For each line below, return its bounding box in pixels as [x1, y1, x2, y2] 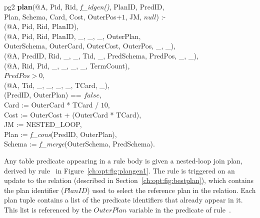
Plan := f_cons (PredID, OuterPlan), [4, 128, 117, 139]
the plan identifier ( [4, 184, 64, 195]
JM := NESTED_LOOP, [4, 119, 82, 129]
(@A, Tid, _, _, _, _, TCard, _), [4, 79, 109, 90]
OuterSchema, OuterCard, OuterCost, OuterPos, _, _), [4, 40, 175, 51]
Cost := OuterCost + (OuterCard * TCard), [4, 109, 141, 119]
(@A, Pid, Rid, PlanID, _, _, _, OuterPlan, [4, 30, 141, 41]
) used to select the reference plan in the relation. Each [87, 184, 256, 195]
